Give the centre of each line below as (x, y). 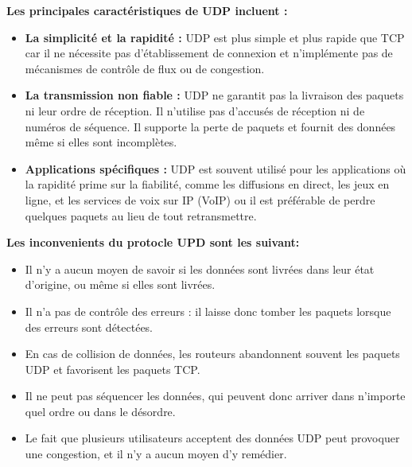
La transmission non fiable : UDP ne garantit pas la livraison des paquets (214, 95)
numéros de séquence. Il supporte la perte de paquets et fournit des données (210, 126)
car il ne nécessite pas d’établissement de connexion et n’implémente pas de (209, 53)
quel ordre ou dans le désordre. (100, 411)
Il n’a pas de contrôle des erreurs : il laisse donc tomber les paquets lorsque (208, 311)
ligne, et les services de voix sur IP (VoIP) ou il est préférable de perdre (200, 199)
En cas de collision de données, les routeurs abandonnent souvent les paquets (212, 354)
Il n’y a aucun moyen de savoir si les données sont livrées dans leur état (200, 269)
